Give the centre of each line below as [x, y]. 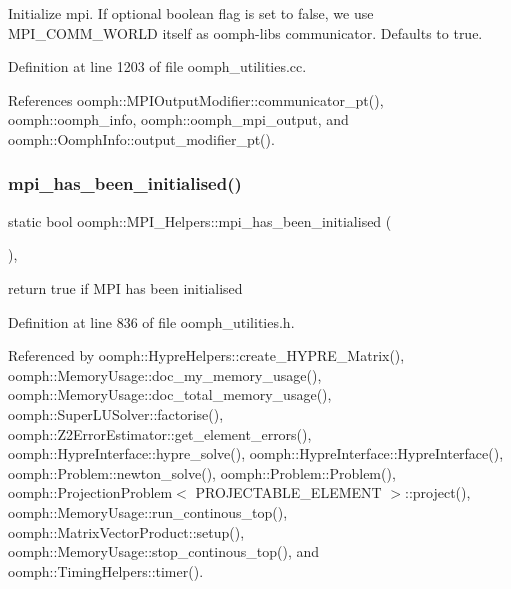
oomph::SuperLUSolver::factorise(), [116, 413]
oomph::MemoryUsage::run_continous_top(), [148, 511]
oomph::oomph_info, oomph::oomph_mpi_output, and [178, 119]
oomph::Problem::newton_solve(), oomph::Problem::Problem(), [202, 472]
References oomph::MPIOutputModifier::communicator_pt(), [196, 99]
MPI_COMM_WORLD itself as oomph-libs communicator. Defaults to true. [245, 32]
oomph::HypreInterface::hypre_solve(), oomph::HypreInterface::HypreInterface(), [256, 453]
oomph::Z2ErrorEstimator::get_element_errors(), [160, 433]
